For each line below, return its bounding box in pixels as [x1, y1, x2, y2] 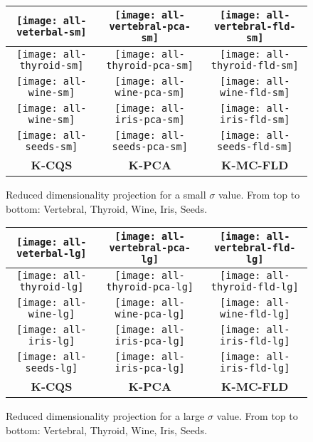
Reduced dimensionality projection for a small [6, 187, 206, 201]
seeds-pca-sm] [112, 141, 188, 152]
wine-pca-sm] [115, 87, 185, 98]
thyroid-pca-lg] [106, 281, 194, 293]
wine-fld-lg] [220, 308, 290, 320]
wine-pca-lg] [115, 308, 185, 320]
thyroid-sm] [19, 60, 84, 71]
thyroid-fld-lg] [211, 281, 299, 293]
